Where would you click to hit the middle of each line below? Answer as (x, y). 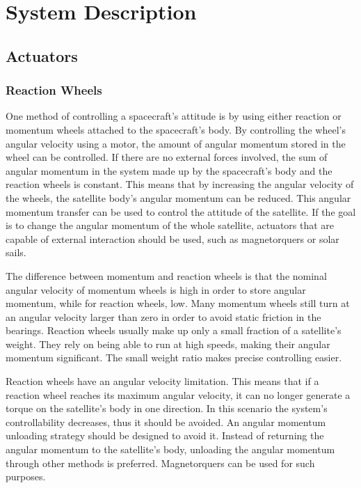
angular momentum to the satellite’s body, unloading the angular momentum (170, 449)
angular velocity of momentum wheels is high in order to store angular (156, 289)
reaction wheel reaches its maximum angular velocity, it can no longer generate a (178, 394)
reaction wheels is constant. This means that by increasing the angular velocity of (180, 184)
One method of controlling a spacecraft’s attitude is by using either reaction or (174, 116)
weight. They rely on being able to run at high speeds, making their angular (168, 344)
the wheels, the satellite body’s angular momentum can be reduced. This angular (178, 197)
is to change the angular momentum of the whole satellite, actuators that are (170, 225)
